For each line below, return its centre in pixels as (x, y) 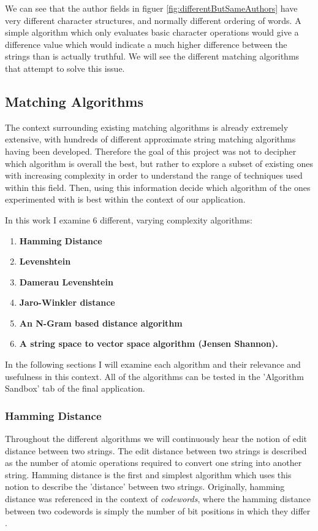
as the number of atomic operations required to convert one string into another (153, 463)
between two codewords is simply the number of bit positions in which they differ (158, 510)
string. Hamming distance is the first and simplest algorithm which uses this (148, 474)
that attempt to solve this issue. (65, 68)
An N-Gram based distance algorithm (101, 323)
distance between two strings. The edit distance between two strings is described (156, 450)
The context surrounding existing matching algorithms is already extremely (147, 127)
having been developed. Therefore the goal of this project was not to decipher (151, 151)
